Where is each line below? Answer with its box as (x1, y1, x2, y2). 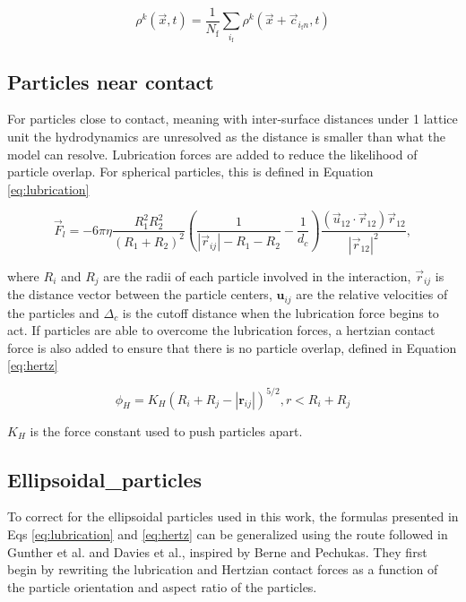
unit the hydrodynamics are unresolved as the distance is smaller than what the (7, 127, 446, 145)
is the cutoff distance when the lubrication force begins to (122, 303, 439, 322)
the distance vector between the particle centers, (7, 285, 272, 304)
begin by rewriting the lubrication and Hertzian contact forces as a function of (7, 560, 438, 579)
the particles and (7, 303, 99, 322)
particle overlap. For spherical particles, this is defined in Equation (7, 162, 374, 181)
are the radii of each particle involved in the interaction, (103, 266, 411, 285)
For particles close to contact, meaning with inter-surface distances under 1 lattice (7, 109, 458, 128)
